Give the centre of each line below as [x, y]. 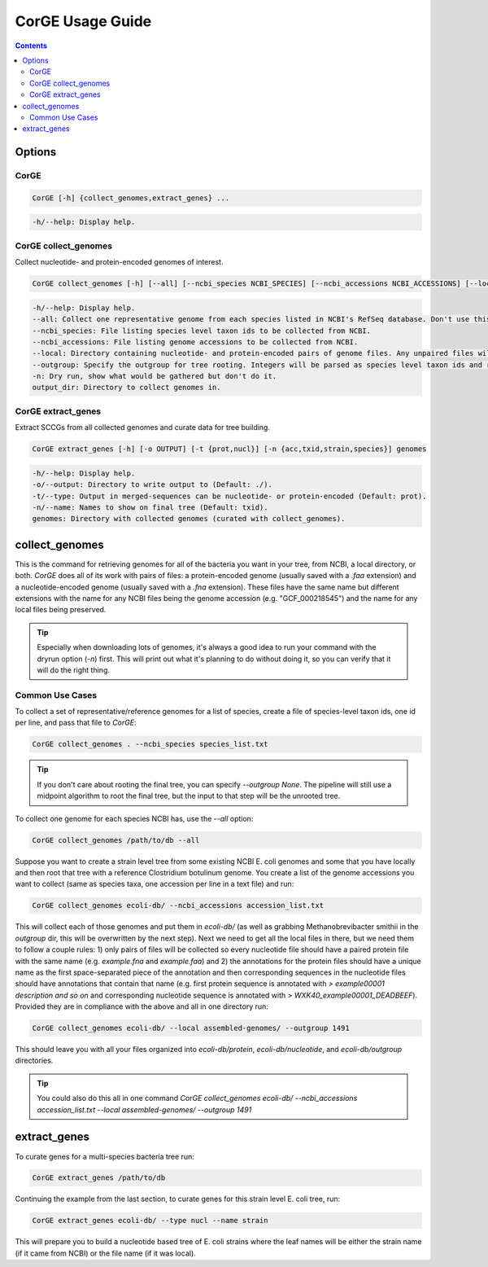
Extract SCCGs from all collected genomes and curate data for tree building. [142, 427]
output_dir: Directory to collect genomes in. [126, 388]
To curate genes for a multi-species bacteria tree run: [105, 1156]
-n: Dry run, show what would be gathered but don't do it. [155, 376]
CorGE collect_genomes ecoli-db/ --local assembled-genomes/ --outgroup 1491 [191, 1028]
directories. [34, 1061]
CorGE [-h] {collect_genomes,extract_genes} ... [131, 198]
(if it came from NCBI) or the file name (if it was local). [106, 1253]
